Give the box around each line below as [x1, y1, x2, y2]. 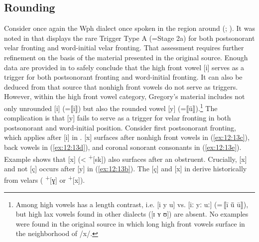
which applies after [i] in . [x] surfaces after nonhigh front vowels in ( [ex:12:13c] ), [4, 132, 250, 142]
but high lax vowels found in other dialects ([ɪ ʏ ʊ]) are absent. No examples [15, 209, 249, 219]
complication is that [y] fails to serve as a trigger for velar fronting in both [4, 113, 231, 123]
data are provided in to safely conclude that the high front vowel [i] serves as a [4, 62, 244, 72]
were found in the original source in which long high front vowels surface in [15, 218, 245, 229]
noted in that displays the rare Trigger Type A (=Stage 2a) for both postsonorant [4, 32, 255, 43]
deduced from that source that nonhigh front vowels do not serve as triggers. [4, 81, 238, 92]
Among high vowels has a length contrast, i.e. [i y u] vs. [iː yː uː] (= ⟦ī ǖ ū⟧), [15, 199, 249, 209]
